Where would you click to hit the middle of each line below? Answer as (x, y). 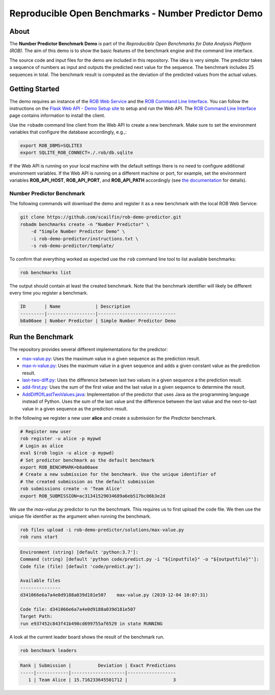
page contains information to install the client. (57, 115)
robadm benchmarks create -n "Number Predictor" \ (85, 224)
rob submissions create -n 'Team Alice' (71, 489)
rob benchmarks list (46, 272)
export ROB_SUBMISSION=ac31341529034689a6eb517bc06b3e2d (93, 496)
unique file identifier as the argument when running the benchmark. (80, 516)
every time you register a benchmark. (49, 293)
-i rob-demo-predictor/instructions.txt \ (85, 238)
